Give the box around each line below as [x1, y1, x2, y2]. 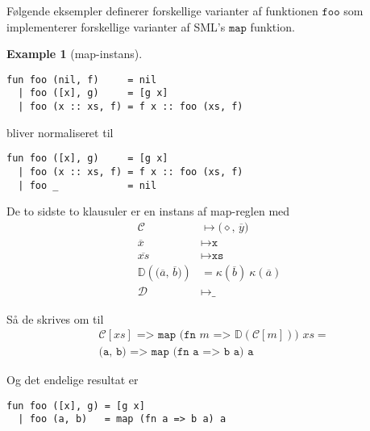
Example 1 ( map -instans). [6, 45, 143, 62]
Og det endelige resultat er [6, 371, 139, 388]
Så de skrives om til [6, 310, 104, 327]
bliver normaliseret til [6, 123, 114, 140]
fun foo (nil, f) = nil [6, 73, 157, 86]
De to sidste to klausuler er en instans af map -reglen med [6, 203, 290, 220]
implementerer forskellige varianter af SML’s [6, 18, 226, 35]
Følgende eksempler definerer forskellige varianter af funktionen [6, 2, 318, 19]
